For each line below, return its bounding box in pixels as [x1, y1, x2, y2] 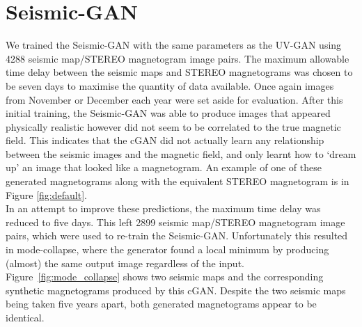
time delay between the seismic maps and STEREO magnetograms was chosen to [6, 65, 353, 79]
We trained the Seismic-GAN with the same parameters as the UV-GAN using [6, 38, 342, 52]
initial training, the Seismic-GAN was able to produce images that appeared [6, 106, 331, 120]
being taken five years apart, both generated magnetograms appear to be [6, 296, 317, 311]
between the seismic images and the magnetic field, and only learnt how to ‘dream [6, 146, 356, 161]
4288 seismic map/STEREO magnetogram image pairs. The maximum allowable [6, 51, 349, 65]
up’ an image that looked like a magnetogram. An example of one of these [6, 160, 322, 175]
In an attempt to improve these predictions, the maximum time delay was [6, 201, 321, 216]
